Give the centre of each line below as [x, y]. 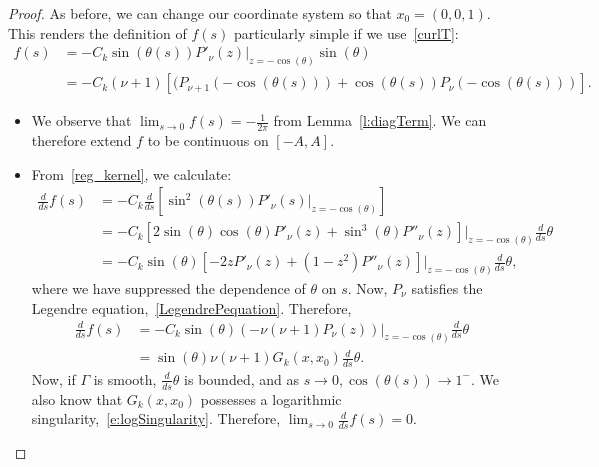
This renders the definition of [97, 32]
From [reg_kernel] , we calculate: [131, 173]
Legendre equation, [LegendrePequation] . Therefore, [191, 307]
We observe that [81, 120]
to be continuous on [208, 139]
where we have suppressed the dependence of [168, 287]
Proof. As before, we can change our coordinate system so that [200, 13]
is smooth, [125, 378]
